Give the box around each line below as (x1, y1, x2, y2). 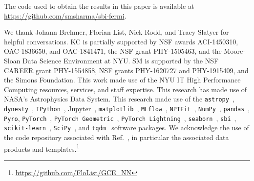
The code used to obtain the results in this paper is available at (4, 1, 194, 11)
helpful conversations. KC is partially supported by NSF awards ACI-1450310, (4, 36, 238, 46)
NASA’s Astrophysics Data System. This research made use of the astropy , (4, 94, 234, 104)
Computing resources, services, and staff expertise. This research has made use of (4, 84, 247, 94)
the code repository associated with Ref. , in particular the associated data (4, 132, 229, 142)
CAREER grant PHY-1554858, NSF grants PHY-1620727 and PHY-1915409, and (4, 65, 249, 75)
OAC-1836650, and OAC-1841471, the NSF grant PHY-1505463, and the (4, 46, 222, 56)
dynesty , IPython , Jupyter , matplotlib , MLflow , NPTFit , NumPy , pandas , (4, 103, 250, 113)
